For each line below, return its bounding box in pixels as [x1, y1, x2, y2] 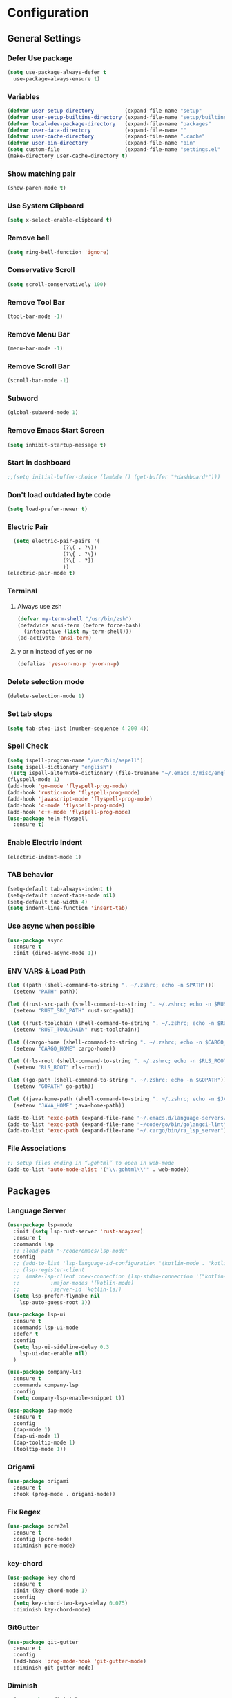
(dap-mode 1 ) [13, 1427, 51, 1433]
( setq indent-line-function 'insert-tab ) [7, 905, 128, 912]
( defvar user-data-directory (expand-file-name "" [7, 127, 187, 134]
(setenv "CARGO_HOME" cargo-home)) [13, 1045, 116, 1052]
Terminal [7, 587, 38, 596]
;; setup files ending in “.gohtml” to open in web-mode [7, 1159, 175, 1166]
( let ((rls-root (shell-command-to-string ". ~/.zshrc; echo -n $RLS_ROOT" [7, 1057, 230, 1064]
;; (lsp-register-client [13, 1267, 85, 1273]
